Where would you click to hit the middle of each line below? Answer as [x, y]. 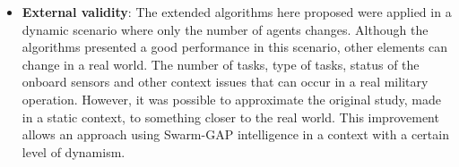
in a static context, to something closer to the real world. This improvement [230, 117]
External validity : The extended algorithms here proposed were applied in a [237, 12]
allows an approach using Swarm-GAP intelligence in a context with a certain [235, 134]
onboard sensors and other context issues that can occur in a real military [225, 82]
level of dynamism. [74, 151]
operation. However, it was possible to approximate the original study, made [231, 99]
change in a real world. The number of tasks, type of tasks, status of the [221, 64]
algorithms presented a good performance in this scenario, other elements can [235, 47]
